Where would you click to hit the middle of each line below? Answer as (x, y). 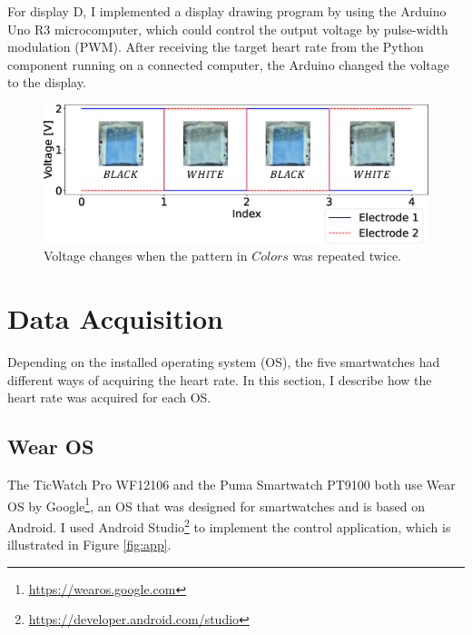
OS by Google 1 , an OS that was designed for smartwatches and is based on (216, 504)
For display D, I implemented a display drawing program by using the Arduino (227, 11)
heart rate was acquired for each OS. (109, 397)
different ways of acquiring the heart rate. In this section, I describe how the (220, 379)
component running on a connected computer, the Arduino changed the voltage (229, 64)
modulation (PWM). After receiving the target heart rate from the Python (216, 47)
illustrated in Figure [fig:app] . (89, 545)
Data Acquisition (115, 318)
